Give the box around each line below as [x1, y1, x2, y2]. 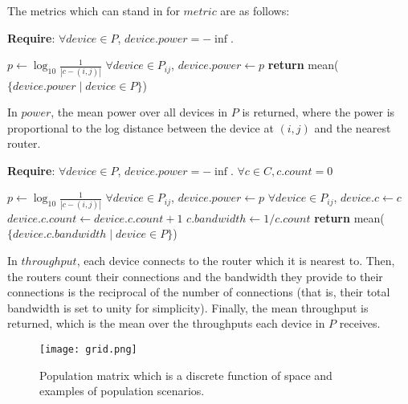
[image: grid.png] [39, 343, 137, 355]
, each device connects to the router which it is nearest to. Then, [76, 251, 395, 268]
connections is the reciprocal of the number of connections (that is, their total [7, 284, 390, 300]
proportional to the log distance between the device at [7, 119, 274, 136]
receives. [339, 315, 381, 332]
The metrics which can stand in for [7, 2, 180, 18]
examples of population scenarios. [39, 382, 205, 399]
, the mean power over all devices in [51, 104, 228, 120]
